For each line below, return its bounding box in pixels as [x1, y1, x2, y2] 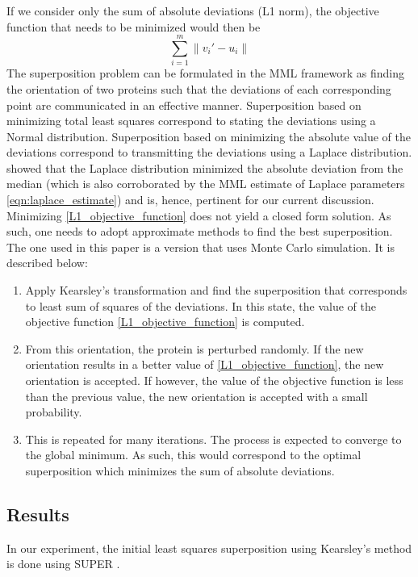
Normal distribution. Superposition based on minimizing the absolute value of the [6, 128, 411, 144]
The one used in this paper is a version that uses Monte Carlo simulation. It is [6, 238, 395, 255]
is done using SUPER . [6, 555, 120, 572]
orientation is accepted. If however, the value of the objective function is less [25, 372, 403, 388]
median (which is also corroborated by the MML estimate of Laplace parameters [6, 175, 405, 192]
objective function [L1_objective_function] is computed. [25, 313, 305, 330]
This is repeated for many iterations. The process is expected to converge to [25, 430, 402, 447]
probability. [25, 403, 82, 420]
